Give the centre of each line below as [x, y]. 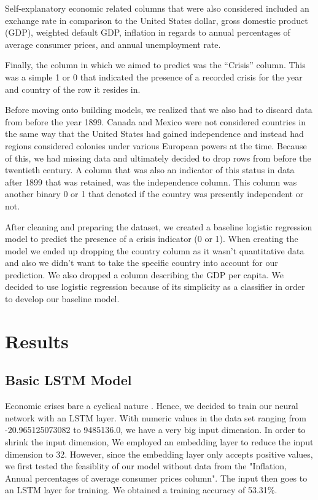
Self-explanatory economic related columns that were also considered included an [157, 8]
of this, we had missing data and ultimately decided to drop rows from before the [158, 158]
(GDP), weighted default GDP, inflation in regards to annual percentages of [148, 32]
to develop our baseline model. [62, 299]
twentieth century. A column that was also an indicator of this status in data [150, 170]
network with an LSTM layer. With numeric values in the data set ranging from [156, 417]
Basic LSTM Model [68, 380]
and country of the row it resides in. [73, 89]
